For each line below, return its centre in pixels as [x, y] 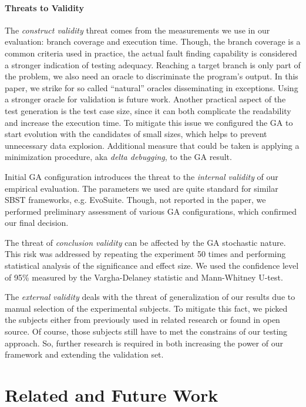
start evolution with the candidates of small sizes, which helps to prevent [136, 134]
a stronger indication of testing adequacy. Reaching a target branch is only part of [153, 64]
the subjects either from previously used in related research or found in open [142, 320]
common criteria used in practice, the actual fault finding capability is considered [151, 53]
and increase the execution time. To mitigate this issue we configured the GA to [149, 122]
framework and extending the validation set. [84, 354]
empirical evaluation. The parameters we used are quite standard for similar [142, 188]
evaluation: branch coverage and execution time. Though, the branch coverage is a [153, 41]
